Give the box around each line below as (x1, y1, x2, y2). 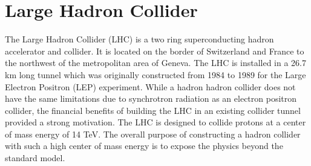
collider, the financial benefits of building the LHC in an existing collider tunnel (5, 104, 301, 116)
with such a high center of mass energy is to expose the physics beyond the (5, 139, 283, 152)
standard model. (5, 151, 65, 164)
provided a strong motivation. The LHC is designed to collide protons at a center (5, 116, 306, 128)
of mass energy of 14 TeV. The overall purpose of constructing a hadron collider (5, 127, 301, 140)
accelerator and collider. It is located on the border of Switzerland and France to (5, 44, 304, 57)
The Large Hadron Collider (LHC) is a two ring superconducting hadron (5, 33, 274, 45)
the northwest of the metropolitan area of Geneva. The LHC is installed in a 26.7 (5, 56, 307, 69)
